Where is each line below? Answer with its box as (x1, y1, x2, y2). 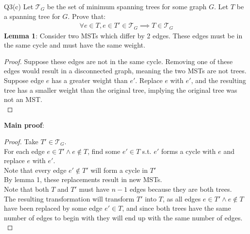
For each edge (4, 146, 45, 156)
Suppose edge (4, 75, 44, 85)
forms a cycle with (161, 146, 216, 156)
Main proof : (4, 120, 44, 130)
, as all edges (162, 193, 201, 203)
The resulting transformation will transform (4, 193, 135, 203)
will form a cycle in (90, 165, 148, 175)
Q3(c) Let (4, 1, 34, 11)
